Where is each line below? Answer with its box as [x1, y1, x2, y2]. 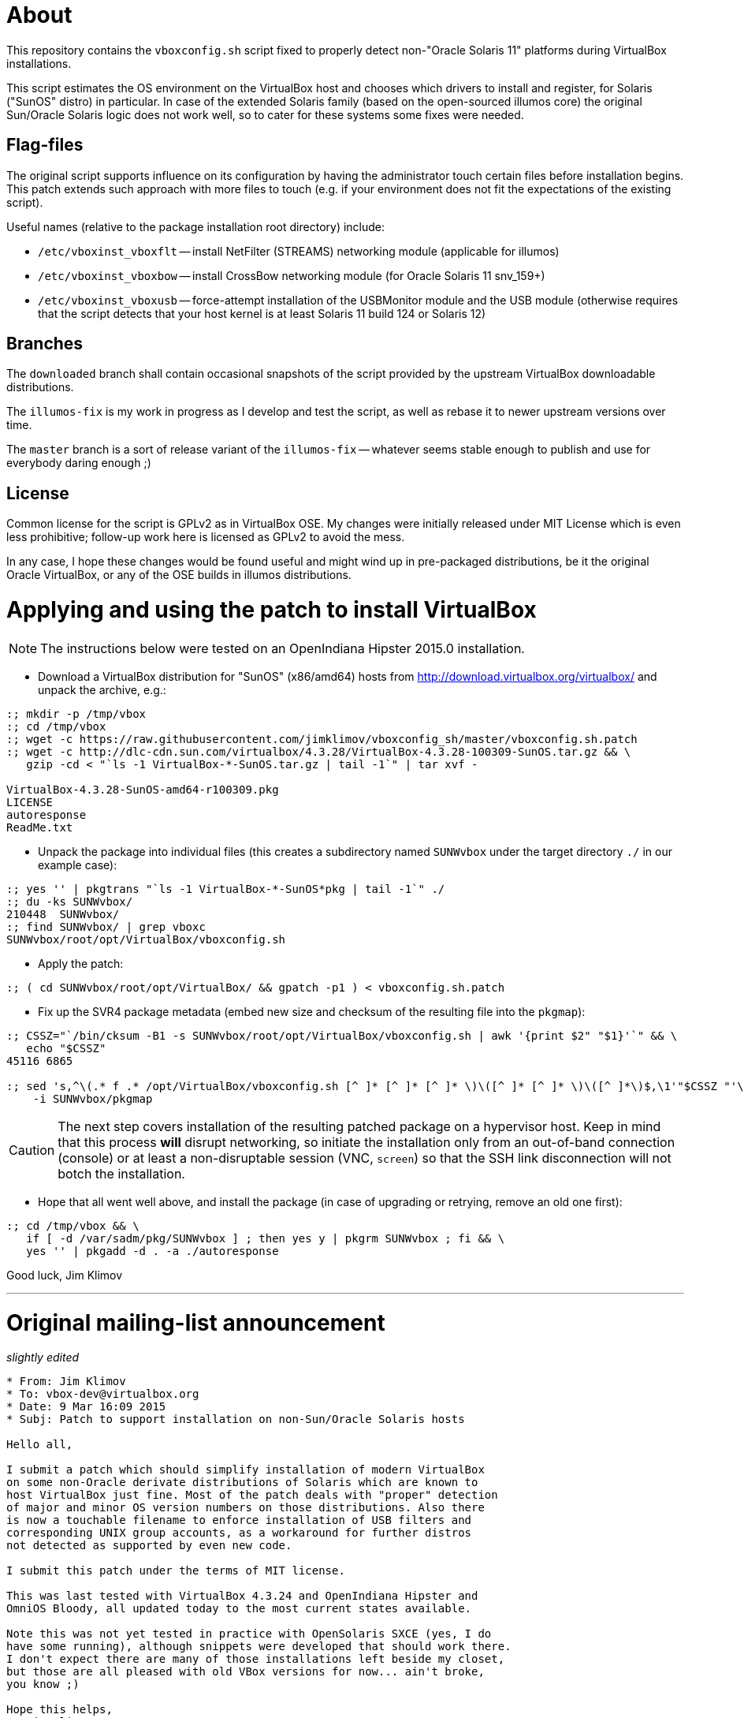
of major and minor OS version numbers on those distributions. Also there [6, 1501, 485, 1514]
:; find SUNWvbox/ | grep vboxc [6, 920, 206, 933]
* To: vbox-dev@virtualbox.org [6, 1387, 199, 1401]
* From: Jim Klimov [6, 1375, 126, 1388]
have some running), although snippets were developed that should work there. [6, 1640, 511, 1653]
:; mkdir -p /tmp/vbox [6, 707, 147, 720]
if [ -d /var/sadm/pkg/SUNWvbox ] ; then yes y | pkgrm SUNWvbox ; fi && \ [26, 1231, 505, 1245]
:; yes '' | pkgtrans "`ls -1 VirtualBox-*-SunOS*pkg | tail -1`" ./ [6, 882, 445, 895]
